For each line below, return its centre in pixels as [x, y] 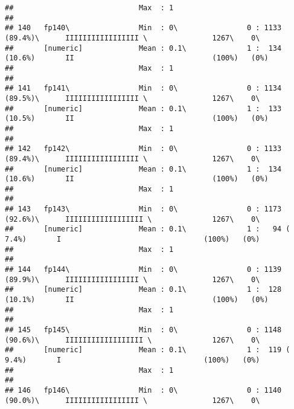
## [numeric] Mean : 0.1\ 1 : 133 [143, 108]
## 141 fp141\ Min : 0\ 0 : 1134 [143, 89]
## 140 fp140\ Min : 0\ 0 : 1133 [143, 28]
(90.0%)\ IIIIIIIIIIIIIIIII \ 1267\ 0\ [133, 400]
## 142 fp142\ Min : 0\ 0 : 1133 [143, 149]
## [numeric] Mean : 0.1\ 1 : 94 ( [148, 229]
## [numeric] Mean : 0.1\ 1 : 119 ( [148, 350]
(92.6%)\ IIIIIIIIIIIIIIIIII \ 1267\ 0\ [133, 219]
